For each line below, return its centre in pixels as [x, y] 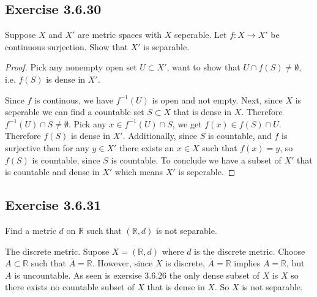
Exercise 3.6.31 [53, 205]
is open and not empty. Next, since [217, 100]
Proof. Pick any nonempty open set [71, 67]
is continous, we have [74, 100]
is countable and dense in [52, 172]
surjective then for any [47, 147]
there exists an [147, 147]
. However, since [122, 263]
